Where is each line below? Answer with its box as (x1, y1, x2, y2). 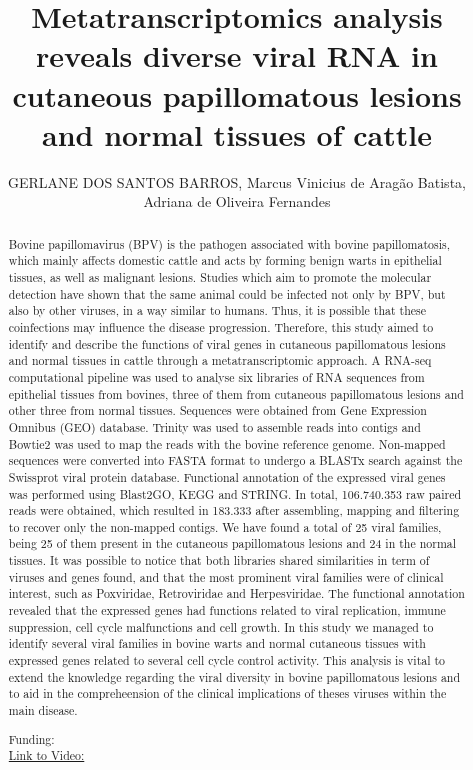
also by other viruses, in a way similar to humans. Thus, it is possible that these (8, 302, 427, 319)
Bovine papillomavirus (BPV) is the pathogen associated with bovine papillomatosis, (8, 235, 451, 252)
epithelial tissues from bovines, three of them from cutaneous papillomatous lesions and (8, 385, 464, 402)
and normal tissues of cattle (42, 113, 432, 154)
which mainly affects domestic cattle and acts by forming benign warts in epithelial (8, 252, 442, 269)
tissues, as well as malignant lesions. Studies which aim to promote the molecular (8, 268, 432, 285)
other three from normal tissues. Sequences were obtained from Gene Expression (8, 402, 427, 419)
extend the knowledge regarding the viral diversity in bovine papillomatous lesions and (8, 668, 461, 685)
